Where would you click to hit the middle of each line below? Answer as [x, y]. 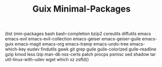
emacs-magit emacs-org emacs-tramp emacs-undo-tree [72, 44]
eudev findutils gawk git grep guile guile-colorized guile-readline [92, 49]
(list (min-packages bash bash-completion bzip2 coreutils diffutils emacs [78, 34]
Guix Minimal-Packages [81, 9]
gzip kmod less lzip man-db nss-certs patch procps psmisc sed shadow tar [81, 54]
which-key [16, 49]
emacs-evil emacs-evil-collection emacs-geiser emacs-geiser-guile [73, 39]
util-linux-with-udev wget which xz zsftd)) [47, 60]
